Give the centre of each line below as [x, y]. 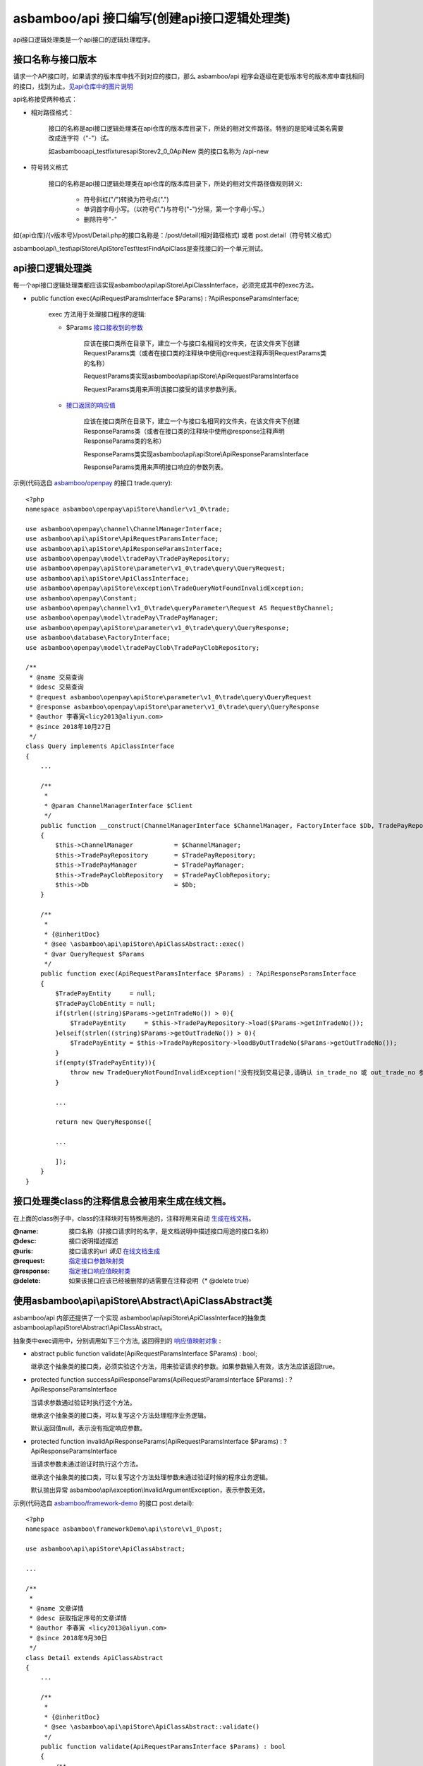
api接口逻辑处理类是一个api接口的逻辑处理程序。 [84, 40]
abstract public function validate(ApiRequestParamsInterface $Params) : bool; [144, 1353]
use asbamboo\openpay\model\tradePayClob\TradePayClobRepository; [143, 647]
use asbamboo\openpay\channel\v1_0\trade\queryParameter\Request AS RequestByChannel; [180, 608]
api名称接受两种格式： [45, 100]
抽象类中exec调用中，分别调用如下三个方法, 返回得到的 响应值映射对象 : [117, 1340]
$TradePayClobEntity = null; [106, 1003]
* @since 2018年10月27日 [70, 727]
